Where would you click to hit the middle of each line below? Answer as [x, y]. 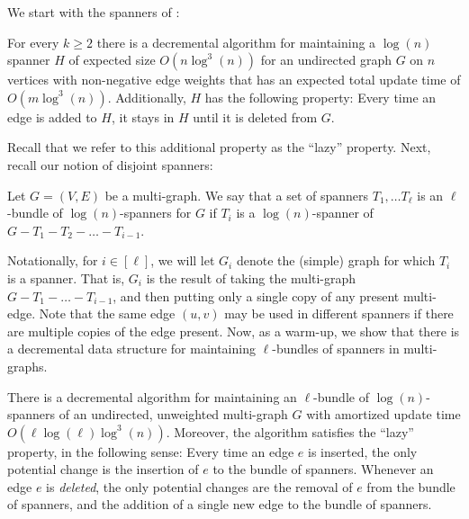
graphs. [27, 366]
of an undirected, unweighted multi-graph [173, 414]
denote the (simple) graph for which [336, 260]
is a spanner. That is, [66, 277]
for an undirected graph [326, 60]
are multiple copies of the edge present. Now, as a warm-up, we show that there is [234, 331]
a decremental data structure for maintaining [131, 349]
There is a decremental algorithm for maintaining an [152, 396]
